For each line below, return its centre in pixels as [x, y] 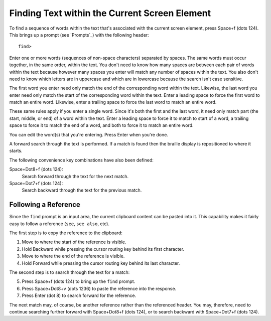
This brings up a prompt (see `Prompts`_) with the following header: [79, 35]
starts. [16, 151]
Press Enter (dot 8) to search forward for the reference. [79, 295]
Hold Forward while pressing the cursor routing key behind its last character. [101, 263]
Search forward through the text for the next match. [75, 176]
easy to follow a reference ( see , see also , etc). [59, 224]
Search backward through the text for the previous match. [82, 190]
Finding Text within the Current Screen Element [110, 13]
